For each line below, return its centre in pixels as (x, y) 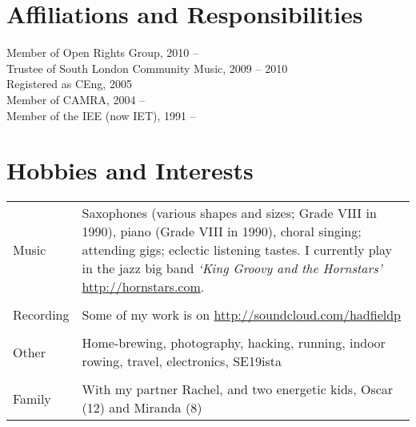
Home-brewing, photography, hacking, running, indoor (234, 343)
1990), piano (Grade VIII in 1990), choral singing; (222, 232)
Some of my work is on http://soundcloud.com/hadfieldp (241, 315)
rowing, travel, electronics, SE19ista (182, 361)
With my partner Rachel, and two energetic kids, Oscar (238, 389)
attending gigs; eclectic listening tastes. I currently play (237, 250)
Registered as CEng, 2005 (69, 84)
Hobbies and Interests (130, 170)
